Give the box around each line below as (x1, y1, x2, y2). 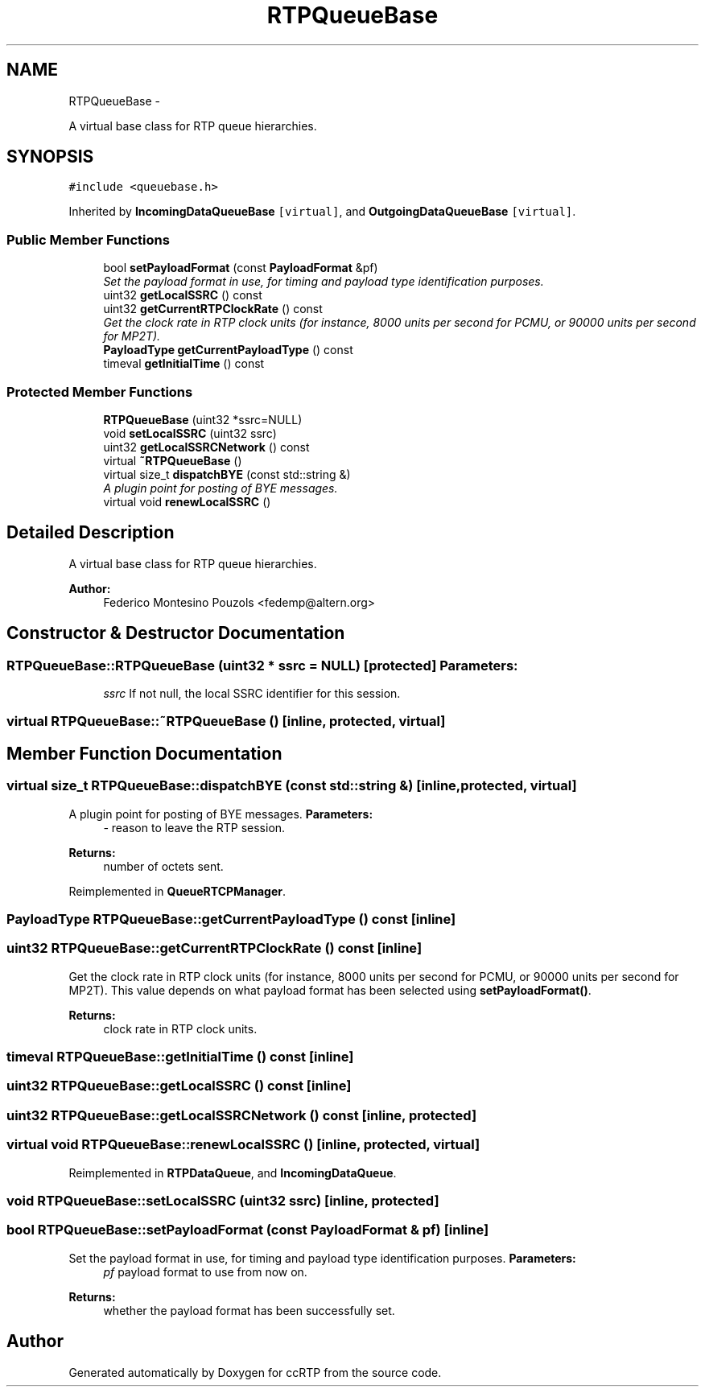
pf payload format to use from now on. (103, 1264, 307, 1279)
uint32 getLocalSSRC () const (103, 288, 262, 303)
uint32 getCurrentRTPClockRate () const (103, 302, 323, 316)
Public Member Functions (6, 231, 170, 248)
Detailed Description (6, 522, 175, 543)
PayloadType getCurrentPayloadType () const (103, 343, 353, 357)
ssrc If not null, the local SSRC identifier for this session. (103, 686, 401, 700)
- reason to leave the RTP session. (103, 820, 286, 835)
